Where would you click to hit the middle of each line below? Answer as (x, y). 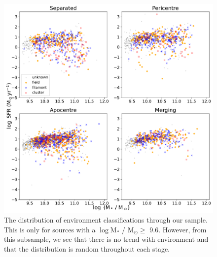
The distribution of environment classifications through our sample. (106, 220)
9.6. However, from (178, 229)
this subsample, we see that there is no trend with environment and (106, 239)
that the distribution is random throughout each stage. (87, 248)
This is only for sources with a (50, 229)
